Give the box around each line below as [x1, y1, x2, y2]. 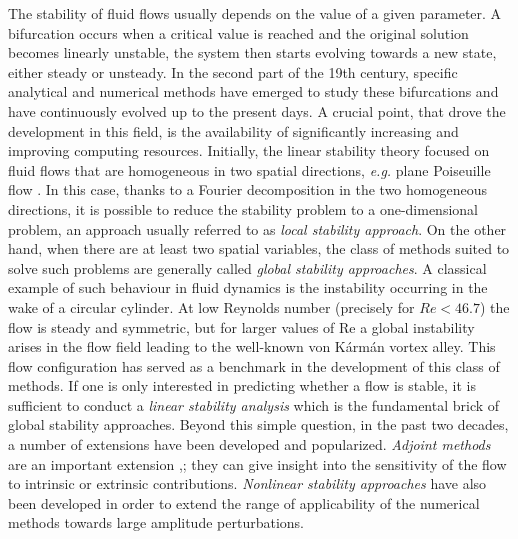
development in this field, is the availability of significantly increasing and [8, 120, 459, 141]
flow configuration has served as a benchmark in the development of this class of [8, 355, 500, 376]
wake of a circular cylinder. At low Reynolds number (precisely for [8, 296, 415, 317]
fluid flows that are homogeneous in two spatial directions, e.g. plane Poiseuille [8, 159, 491, 180]
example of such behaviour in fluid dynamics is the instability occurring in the [8, 277, 488, 298]
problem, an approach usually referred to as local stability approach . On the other [8, 218, 507, 239]
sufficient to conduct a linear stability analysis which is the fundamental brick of [8, 394, 500, 415]
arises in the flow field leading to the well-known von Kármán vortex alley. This [8, 336, 496, 357]
